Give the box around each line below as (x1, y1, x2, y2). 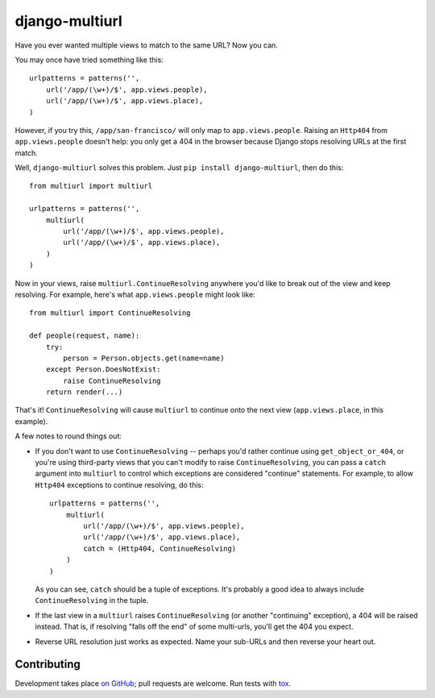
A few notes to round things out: (14, 431, 122, 441)
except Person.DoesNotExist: (45, 365, 161, 374)
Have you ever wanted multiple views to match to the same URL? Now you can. (14, 40, 278, 50)
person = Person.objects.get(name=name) (63, 353, 225, 363)
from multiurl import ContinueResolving (29, 309, 191, 318)
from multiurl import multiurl (29, 181, 153, 191)
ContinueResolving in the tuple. (35, 596, 149, 605)
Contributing (14, 658, 81, 671)
